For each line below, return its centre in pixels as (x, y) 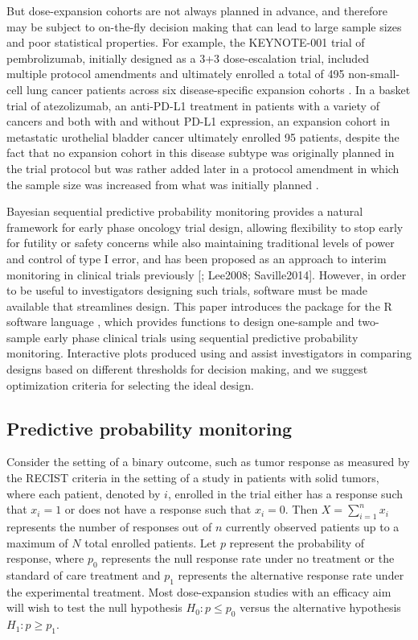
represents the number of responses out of (109, 527)
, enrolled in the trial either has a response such (285, 493)
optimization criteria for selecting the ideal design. (130, 384)
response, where (45, 558)
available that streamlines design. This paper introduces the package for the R (199, 306)
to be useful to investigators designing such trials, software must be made (187, 290)
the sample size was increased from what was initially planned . (163, 184)
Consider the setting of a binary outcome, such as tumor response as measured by (208, 462)
